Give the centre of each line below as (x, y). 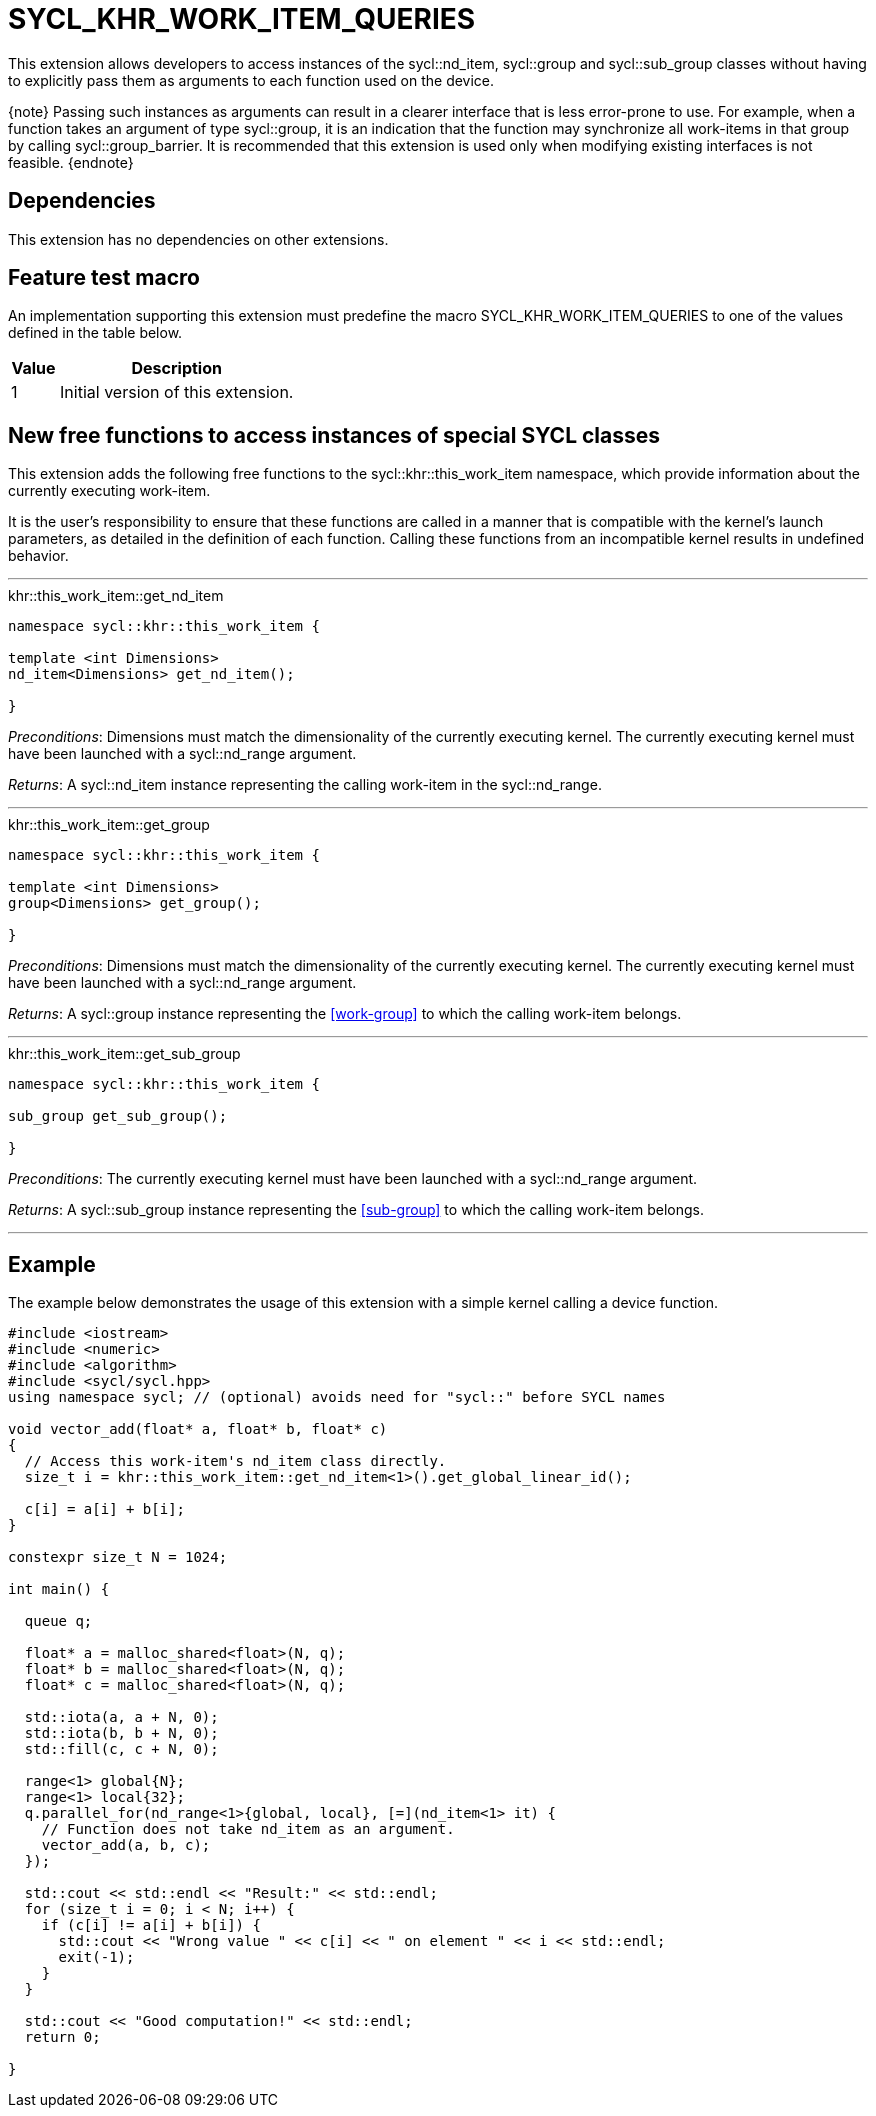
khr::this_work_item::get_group (109, 825)
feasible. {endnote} (71, 162)
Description (176, 368)
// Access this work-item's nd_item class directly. (235, 1461)
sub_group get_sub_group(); (118, 1116)
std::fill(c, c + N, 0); (121, 1749)
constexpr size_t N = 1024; (118, 1557)
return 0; (62, 2037)
